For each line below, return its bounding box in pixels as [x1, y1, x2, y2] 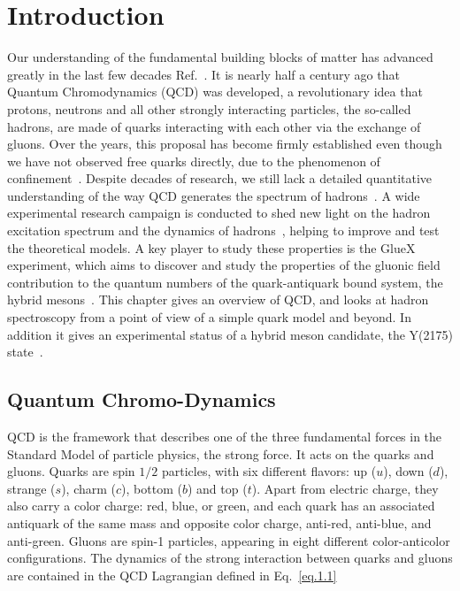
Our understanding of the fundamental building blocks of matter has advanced [7, 48, 433, 66]
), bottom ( [121, 479, 182, 497]
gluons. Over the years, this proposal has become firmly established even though [7, 134, 442, 153]
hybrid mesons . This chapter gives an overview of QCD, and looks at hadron [7, 290, 429, 309]
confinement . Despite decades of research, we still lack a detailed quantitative [7, 169, 433, 188]
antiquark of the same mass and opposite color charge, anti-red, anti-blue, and [7, 513, 432, 532]
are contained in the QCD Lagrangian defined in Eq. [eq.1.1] [7, 565, 337, 584]
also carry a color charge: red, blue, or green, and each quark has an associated [7, 496, 435, 515]
